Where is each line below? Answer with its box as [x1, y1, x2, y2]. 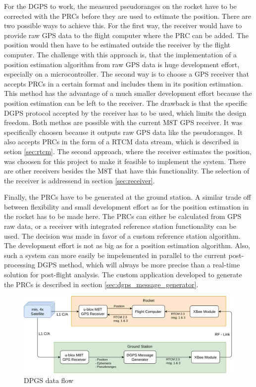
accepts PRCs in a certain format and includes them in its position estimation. [4, 78, 243, 88]
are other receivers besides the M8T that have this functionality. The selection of [4, 166, 250, 176]
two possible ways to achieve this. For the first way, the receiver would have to [4, 20, 242, 31]
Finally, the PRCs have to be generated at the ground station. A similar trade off [4, 192, 251, 202]
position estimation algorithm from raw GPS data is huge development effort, [4, 59, 240, 69]
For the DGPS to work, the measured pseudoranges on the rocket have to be [4, 1, 237, 11]
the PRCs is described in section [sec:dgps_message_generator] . [4, 279, 199, 289]
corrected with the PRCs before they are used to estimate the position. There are [4, 10, 252, 21]
